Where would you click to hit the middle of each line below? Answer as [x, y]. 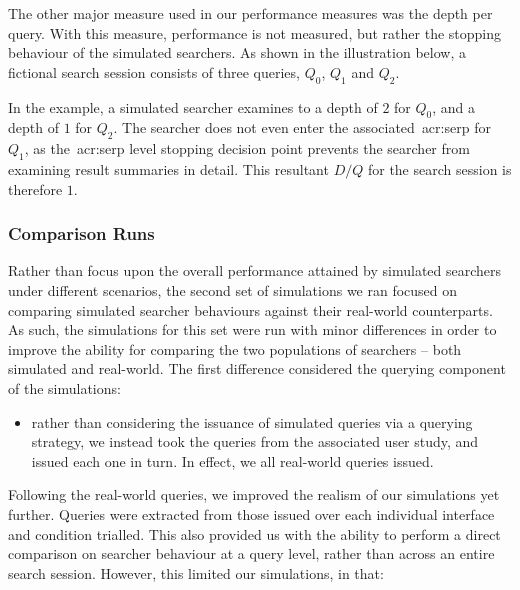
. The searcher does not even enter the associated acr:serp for [302, 127]
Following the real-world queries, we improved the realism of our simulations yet [254, 494]
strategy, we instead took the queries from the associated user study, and [255, 441]
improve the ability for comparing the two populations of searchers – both [235, 348]
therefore [35, 188]
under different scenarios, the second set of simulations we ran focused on [233, 289]
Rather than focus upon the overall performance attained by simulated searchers [255, 270]
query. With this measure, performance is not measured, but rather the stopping [255, 32]
